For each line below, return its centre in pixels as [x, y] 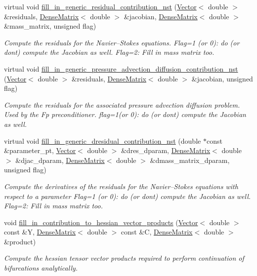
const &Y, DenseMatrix [40, 232]
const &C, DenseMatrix [157, 232]
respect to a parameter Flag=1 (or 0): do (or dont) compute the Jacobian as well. [128, 196]
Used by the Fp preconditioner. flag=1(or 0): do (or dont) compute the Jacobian [125, 114]
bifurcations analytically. [41, 268]
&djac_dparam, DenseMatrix [60, 160]
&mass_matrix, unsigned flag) [50, 26]
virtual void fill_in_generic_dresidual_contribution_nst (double [103, 140]
